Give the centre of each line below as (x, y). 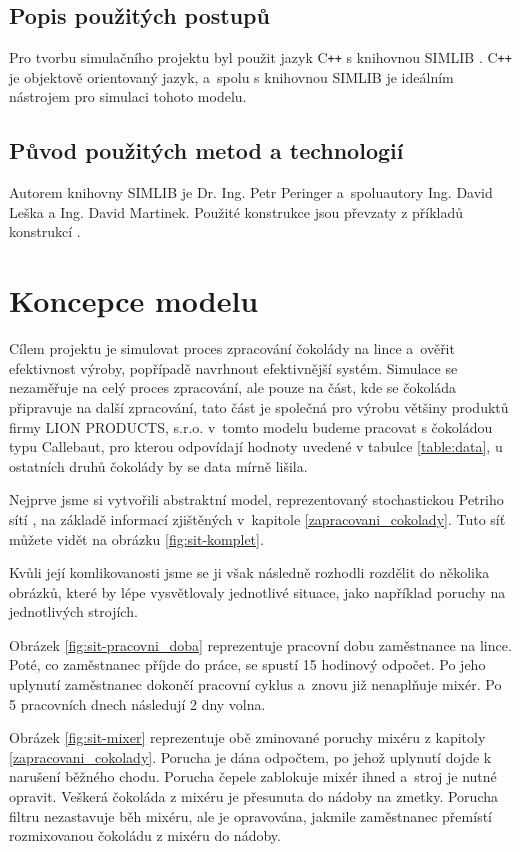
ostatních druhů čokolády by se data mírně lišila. (158, 465)
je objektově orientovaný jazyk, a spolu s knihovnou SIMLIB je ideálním (231, 76)
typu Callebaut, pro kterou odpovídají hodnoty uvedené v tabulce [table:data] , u (256, 446)
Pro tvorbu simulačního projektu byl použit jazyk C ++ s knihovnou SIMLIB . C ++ (260, 57)
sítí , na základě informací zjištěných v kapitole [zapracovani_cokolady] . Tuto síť (257, 518)
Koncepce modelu (134, 300)
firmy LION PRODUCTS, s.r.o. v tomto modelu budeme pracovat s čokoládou (251, 426)
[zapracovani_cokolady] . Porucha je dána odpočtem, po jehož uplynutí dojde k (250, 756)
